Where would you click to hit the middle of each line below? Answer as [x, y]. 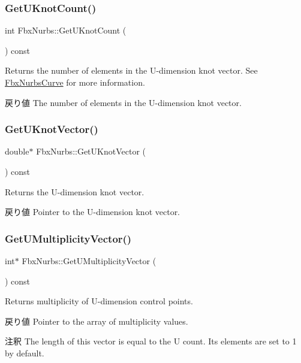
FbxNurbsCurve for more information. [75, 82]
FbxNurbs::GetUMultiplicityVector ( [89, 261]
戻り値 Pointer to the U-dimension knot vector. [93, 212]
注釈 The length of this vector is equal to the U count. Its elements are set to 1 [151, 341]
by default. [25, 353]
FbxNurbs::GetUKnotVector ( [91, 151]
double [17, 151]
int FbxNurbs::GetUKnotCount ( [66, 30]
